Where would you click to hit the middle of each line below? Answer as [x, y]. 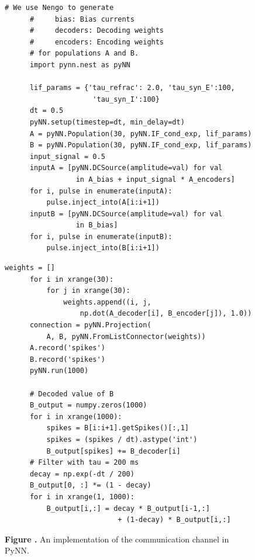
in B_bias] [97, 225]
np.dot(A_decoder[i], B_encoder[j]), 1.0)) [166, 314]
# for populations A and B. [84, 53]
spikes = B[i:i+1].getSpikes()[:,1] [118, 428]
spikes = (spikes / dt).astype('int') [122, 439]
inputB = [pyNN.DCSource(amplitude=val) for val [126, 214]
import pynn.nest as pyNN [80, 65]
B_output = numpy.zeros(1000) [88, 405]
